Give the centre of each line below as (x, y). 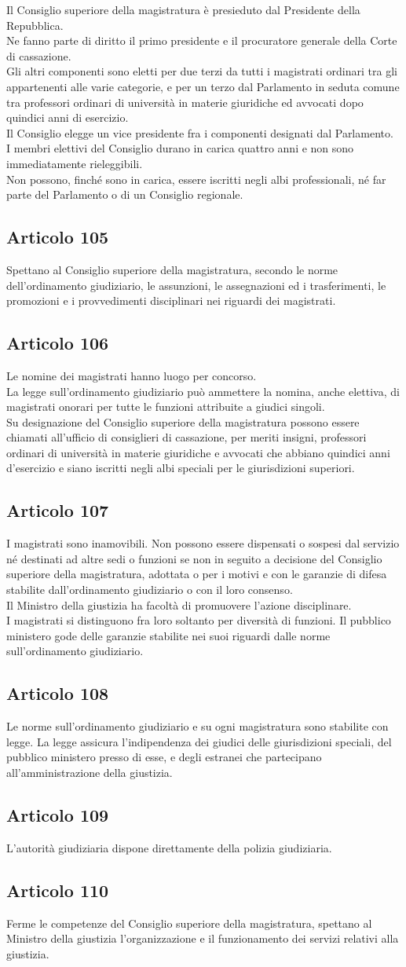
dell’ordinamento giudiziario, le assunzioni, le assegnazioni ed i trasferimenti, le (196, 285)
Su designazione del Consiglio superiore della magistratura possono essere (183, 421)
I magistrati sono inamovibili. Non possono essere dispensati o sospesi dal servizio (203, 543)
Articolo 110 (58, 890)
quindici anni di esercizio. (68, 117)
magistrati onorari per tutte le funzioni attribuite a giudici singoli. (166, 407)
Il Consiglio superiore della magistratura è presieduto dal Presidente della (183, 9)
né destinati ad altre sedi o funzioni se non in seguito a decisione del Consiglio (194, 558)
